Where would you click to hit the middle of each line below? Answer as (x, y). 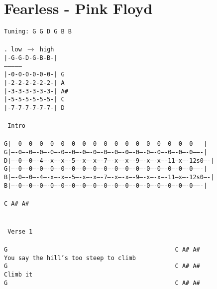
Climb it (18, 275)
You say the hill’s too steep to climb (70, 258)
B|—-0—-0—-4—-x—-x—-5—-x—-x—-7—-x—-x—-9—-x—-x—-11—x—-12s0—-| (109, 177)
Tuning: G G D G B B (38, 32)
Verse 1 (20, 231)
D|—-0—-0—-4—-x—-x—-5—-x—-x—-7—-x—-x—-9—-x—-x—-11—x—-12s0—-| (109, 160)
